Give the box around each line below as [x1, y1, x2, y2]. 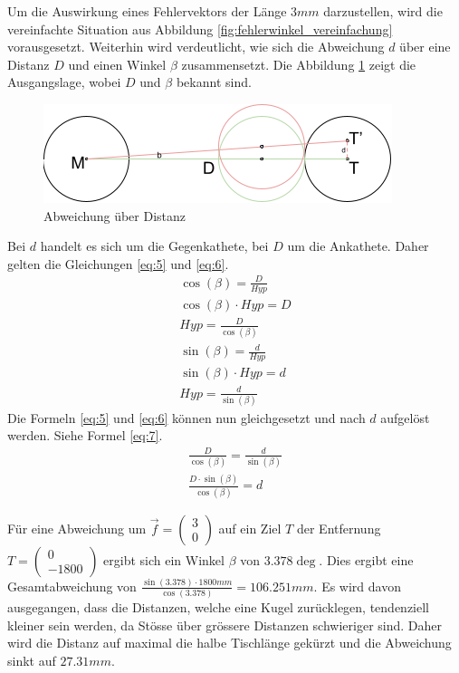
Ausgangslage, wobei [7, 72, 121, 91]
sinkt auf [7, 651, 56, 670]
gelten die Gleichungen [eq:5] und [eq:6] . [7, 254, 229, 273]
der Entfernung [296, 518, 381, 537]
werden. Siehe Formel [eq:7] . [7, 426, 163, 445]
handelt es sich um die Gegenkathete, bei [40, 236, 269, 255]
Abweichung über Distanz [43, 206, 186, 225]
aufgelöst [380, 408, 430, 427]
